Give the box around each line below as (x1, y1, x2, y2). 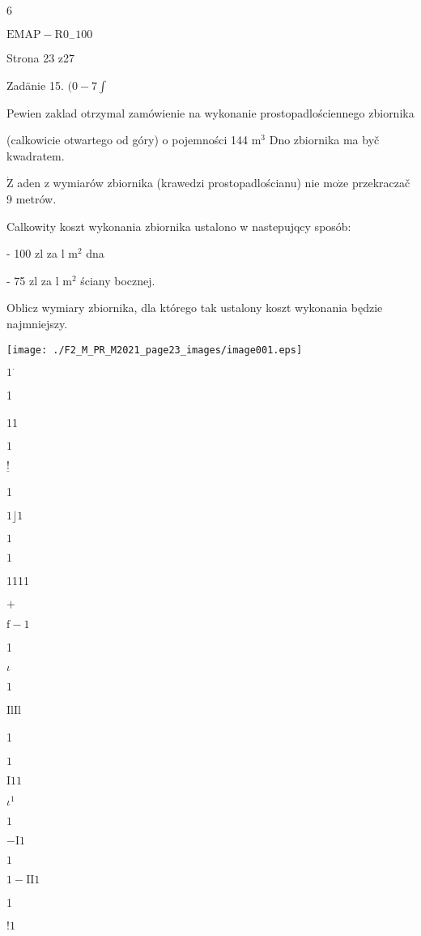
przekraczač (351, 174, 410, 191)
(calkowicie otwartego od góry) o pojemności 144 (6, 131, 249, 148)
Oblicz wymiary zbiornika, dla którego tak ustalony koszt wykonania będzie (6, 299, 383, 316)
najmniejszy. (6, 314, 68, 331)
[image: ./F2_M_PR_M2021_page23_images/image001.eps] (6, 344, 303, 356)
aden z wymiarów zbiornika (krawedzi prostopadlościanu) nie (17, 174, 320, 191)
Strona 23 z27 (6, 49, 75, 66)
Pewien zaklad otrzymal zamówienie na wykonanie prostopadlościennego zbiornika (6, 104, 415, 121)
